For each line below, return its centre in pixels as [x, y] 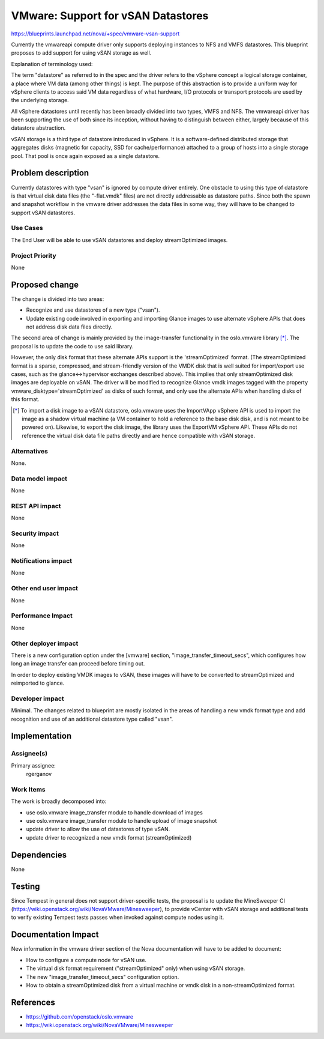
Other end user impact [44, 589]
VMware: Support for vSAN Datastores [110, 16]
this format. [25, 399]
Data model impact [39, 479]
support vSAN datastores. [43, 213]
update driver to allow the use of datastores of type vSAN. [98, 829]
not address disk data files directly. [69, 327]
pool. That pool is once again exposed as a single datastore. [85, 156]
